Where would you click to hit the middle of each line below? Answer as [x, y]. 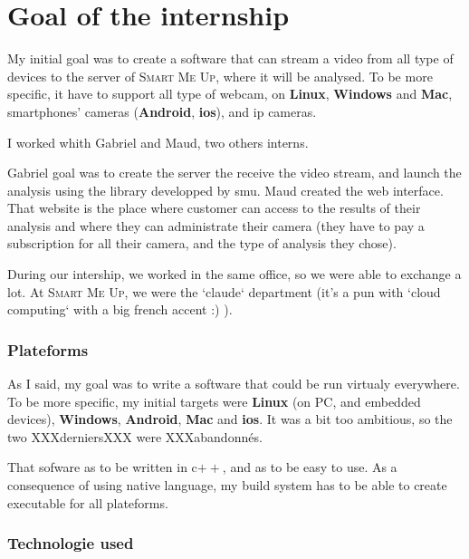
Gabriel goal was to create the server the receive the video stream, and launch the [234, 173]
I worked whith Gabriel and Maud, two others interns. [158, 142]
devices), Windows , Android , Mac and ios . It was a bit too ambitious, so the [230, 419]
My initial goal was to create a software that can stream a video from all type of [230, 58]
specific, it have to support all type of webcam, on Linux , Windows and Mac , [230, 94]
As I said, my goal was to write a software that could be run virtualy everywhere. [234, 384]
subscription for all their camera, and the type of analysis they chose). [202, 243]
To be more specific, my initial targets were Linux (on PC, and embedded [214, 401]
